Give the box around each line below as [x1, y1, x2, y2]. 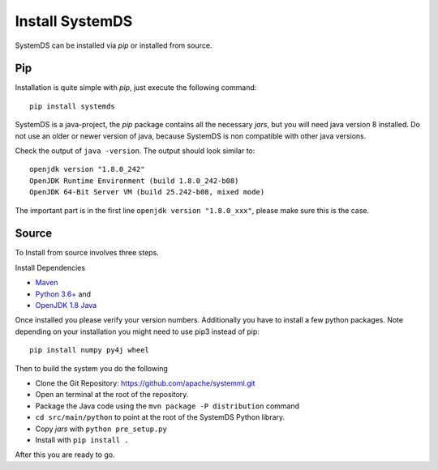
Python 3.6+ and [35, 288, 92, 299]
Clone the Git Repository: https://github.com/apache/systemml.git [35, 378, 255, 388]
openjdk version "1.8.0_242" [29, 164, 145, 174]
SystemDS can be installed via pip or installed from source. [15, 41, 213, 50]
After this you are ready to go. [15, 450, 115, 459]
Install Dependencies [15, 263, 85, 272]
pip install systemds [29, 101, 115, 111]
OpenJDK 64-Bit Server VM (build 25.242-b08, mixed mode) [29, 187, 265, 197]
